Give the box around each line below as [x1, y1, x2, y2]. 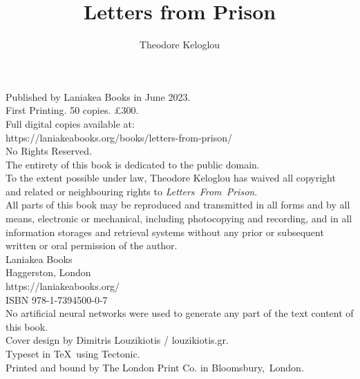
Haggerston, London [6, 265, 91, 280]
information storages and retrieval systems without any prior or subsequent [6, 224, 324, 239]
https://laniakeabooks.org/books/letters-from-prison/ [6, 130, 233, 144]
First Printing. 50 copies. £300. [6, 103, 139, 117]
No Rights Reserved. [6, 144, 93, 158]
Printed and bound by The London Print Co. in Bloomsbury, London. [6, 360, 304, 374]
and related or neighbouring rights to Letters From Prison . [6, 184, 258, 198]
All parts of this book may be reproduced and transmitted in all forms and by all [6, 197, 350, 212]
